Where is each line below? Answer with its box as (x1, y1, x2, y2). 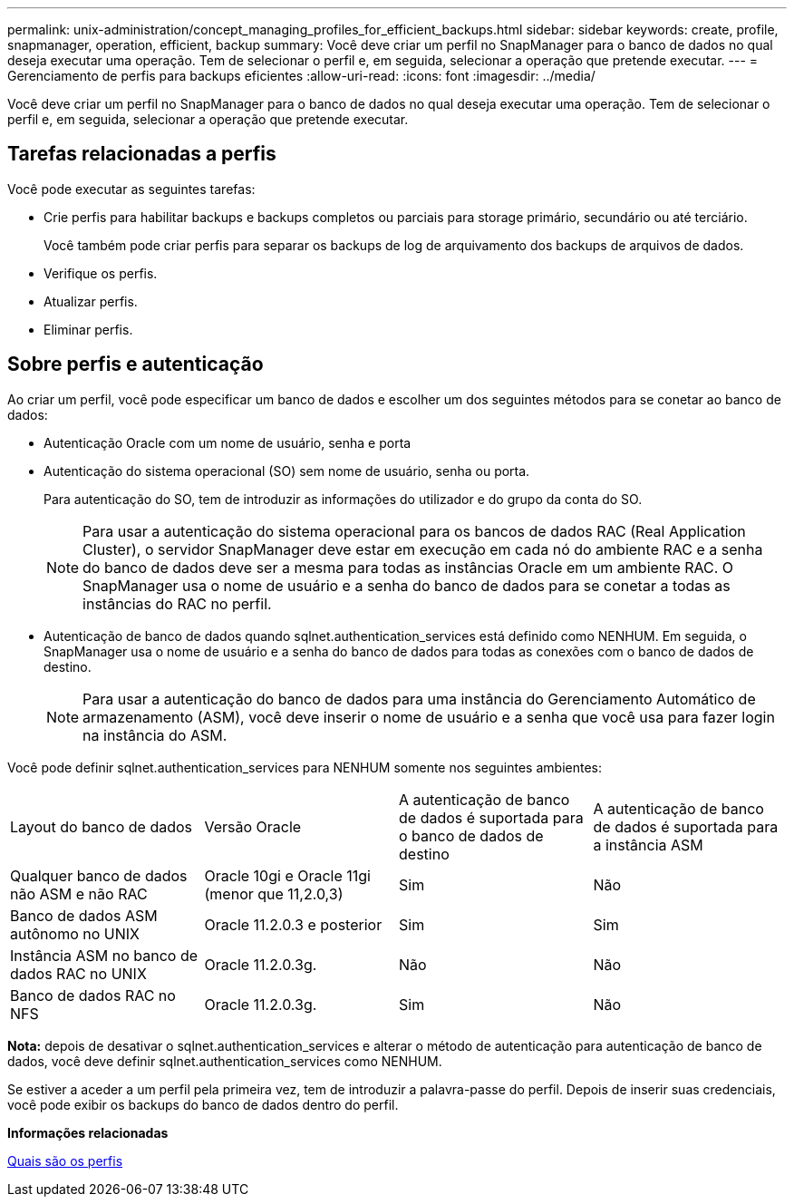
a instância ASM (593, 835, 703, 854)
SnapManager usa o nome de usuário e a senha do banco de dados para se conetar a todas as (82, 576, 731, 595)
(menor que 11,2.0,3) (204, 884, 344, 903)
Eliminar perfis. (44, 321, 133, 337)
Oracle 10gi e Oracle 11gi (204, 866, 371, 885)
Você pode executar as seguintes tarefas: (7, 180, 256, 197)
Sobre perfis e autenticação (7, 353, 264, 376)
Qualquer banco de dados (10, 866, 188, 885)
